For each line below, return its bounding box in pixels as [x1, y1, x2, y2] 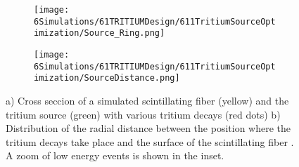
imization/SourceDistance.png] [34, 73, 180, 83]
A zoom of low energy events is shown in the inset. [6, 148, 224, 163]
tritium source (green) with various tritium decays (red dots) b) [6, 107, 281, 121]
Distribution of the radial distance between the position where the [6, 121, 291, 135]
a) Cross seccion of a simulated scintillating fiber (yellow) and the [6, 93, 289, 107]
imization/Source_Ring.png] [34, 28, 165, 39]
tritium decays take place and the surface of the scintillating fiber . [6, 134, 294, 149]
